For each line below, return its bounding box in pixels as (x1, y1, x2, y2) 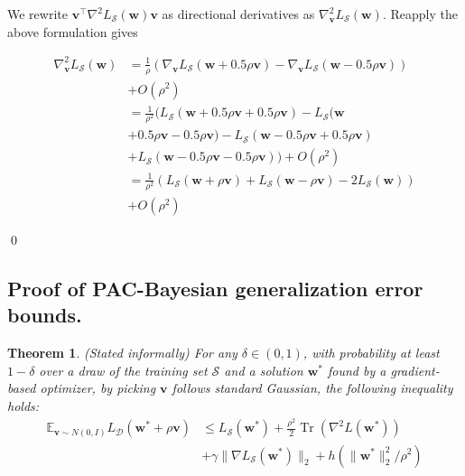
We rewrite (7, 5, 68, 23)
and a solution (224, 360, 303, 379)
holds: (7, 397, 40, 415)
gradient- (390, 360, 440, 379)
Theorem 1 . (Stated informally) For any (7, 343, 237, 362)
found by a (328, 360, 386, 379)
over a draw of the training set (39, 360, 208, 379)
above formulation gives (7, 22, 138, 41)
